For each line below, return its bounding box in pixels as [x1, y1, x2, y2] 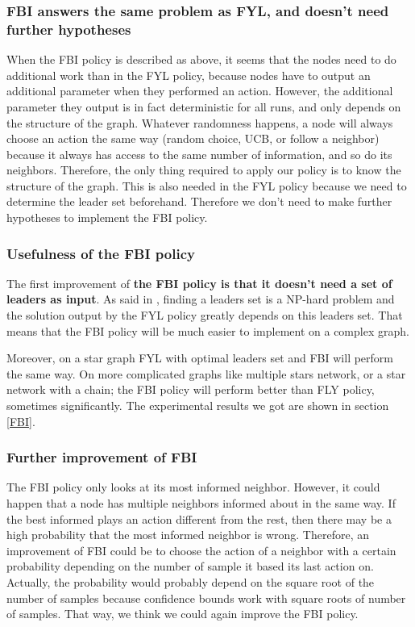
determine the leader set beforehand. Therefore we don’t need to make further [6, 193, 392, 210]
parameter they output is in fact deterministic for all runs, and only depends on [6, 98, 401, 115]
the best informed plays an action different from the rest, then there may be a [6, 510, 392, 527]
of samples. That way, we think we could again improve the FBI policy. [6, 605, 359, 622]
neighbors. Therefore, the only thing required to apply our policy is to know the [6, 161, 401, 178]
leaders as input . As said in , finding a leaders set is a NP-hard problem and [6, 291, 395, 307]
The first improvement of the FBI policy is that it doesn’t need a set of [6, 274, 392, 291]
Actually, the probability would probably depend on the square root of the [6, 574, 375, 591]
